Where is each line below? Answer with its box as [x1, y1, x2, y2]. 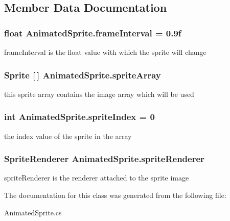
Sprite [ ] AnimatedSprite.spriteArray [4, 68, 161, 81]
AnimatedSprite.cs [4, 207, 62, 217]
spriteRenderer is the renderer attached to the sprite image [4, 172, 189, 183]
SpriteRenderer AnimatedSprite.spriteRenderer [4, 152, 204, 165]
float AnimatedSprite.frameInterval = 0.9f [4, 26, 181, 39]
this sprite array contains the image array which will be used [4, 88, 194, 99]
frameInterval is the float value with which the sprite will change [4, 47, 206, 57]
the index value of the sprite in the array [4, 130, 132, 141]
